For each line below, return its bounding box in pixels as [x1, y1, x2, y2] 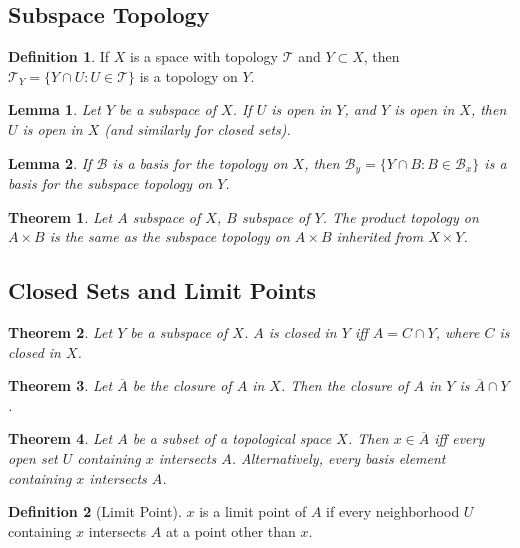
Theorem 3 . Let [8, 375, 113, 396]
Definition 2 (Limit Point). [8, 501, 182, 522]
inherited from [336, 226, 424, 247]
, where [435, 322, 480, 343]
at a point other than [165, 520, 296, 541]
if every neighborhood [326, 501, 460, 522]
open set [8, 447, 58, 468]
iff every [434, 428, 485, 449]
